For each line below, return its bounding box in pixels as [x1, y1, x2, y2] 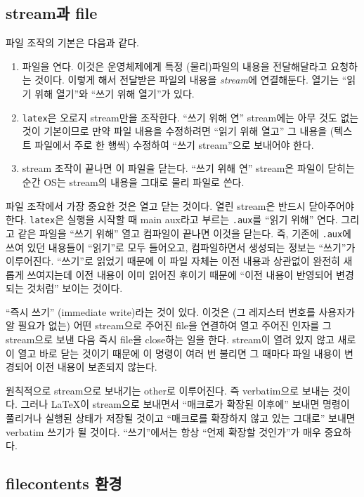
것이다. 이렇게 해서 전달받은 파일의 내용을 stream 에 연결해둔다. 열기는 [34, 72, 339, 87]
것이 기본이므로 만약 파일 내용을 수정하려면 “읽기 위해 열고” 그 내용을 [22, 124, 327, 138]
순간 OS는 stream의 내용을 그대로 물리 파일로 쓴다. [22, 175, 245, 190]
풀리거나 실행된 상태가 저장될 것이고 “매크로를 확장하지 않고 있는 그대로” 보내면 [6, 411, 356, 425]
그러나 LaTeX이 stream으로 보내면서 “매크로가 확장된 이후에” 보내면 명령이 [20, 397, 350, 411]
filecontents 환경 [6, 472, 122, 494]
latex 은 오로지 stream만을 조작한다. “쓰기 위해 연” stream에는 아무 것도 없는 [22, 110, 359, 124]
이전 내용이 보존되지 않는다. [36, 359, 157, 374]
